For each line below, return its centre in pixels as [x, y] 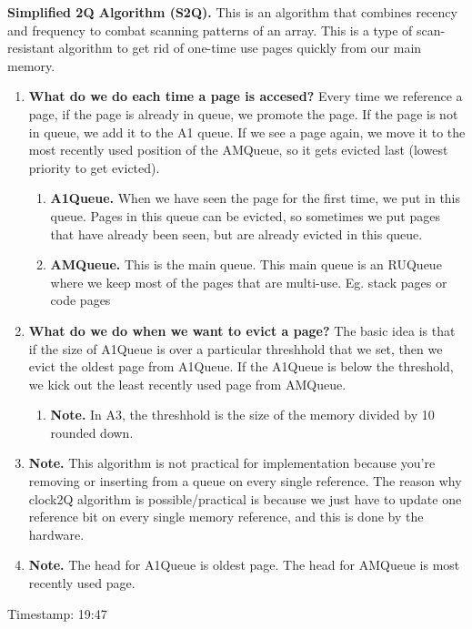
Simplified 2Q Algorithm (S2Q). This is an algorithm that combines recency [232, 12]
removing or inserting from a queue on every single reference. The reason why [245, 481]
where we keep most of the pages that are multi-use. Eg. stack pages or [249, 282]
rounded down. [92, 432]
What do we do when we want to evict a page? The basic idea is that [242, 330]
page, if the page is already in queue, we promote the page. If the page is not [243, 113]
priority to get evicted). [94, 167]
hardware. [56, 534]
